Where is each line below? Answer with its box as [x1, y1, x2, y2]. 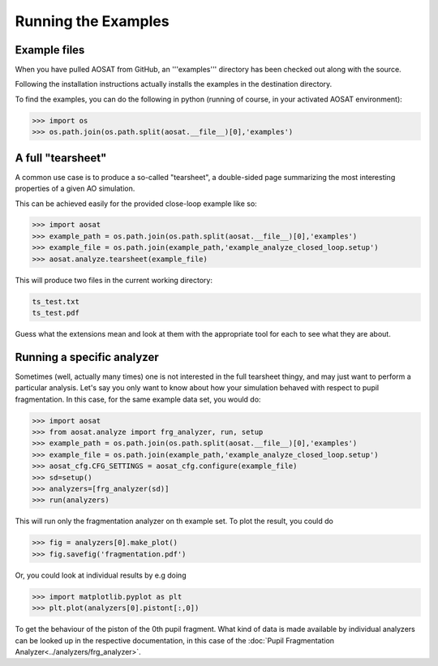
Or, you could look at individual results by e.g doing [15, 570, 187, 580]
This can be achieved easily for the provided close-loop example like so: [15, 199, 257, 208]
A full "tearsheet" [15, 151, 107, 165]
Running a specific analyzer [15, 350, 159, 364]
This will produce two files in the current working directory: [15, 275, 213, 285]
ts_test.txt [32, 297, 80, 306]
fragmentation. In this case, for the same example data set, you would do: [15, 394, 261, 404]
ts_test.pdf [32, 308, 80, 318]
